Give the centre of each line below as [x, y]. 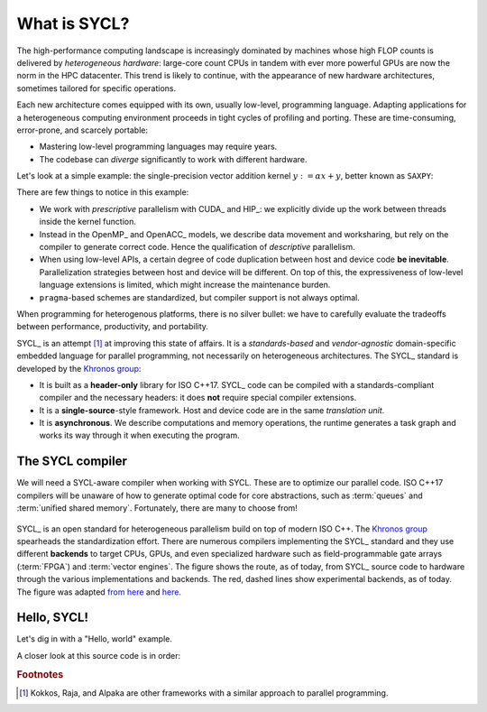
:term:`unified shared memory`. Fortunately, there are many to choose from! [157, 508]
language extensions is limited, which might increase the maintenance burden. [185, 285]
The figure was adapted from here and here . [99, 592]
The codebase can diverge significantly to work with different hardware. [173, 159]
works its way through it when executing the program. [139, 435]
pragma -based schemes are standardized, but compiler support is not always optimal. [199, 297]
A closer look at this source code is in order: [98, 655]
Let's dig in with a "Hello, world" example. [95, 639]
